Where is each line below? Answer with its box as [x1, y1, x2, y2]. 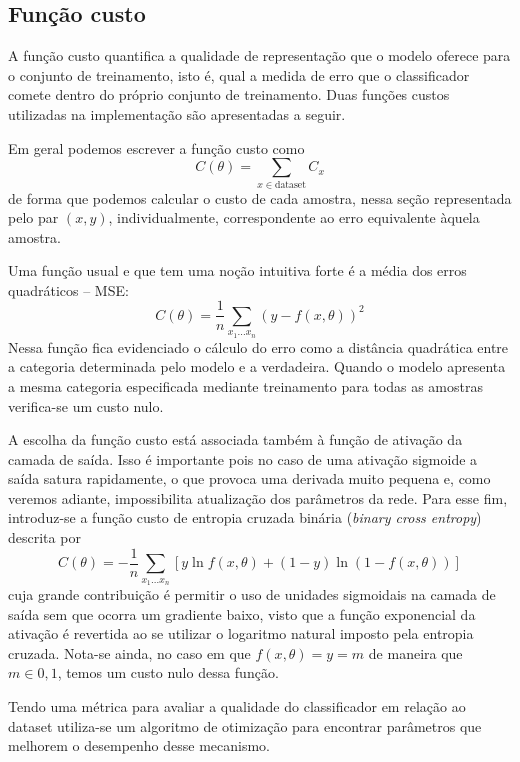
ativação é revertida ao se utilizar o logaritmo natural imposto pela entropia [8, 623, 474, 644]
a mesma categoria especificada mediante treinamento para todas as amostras [8, 375, 483, 396]
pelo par [8, 207, 59, 228]
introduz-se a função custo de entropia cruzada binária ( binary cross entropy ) [8, 507, 482, 528]
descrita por [8, 527, 81, 548]
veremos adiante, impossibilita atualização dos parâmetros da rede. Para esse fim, [8, 487, 508, 508]
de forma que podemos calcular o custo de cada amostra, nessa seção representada [8, 187, 512, 208]
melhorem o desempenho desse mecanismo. [8, 735, 271, 756]
